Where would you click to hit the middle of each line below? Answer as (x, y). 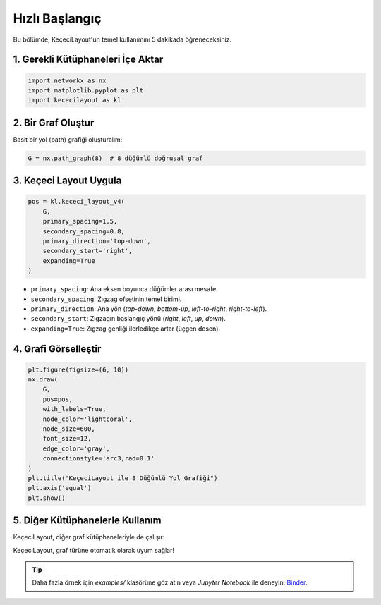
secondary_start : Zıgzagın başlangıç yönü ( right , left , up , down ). (128, 319)
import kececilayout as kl (74, 100)
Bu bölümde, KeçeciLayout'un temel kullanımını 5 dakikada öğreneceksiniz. (122, 39)
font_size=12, (67, 439)
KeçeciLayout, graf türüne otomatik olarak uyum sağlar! (93, 550)
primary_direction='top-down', (97, 241)
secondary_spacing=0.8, (84, 231)
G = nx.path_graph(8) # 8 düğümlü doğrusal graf (115, 158)
